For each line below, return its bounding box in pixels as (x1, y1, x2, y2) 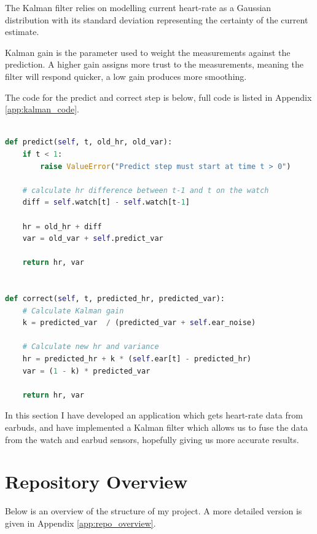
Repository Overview (5, 469, 188, 494)
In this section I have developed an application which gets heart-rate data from (5, 409, 303, 422)
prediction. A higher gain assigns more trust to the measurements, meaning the (5, 58, 303, 71)
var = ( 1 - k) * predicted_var (22, 366, 151, 375)
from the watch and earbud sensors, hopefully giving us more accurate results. (5, 433, 299, 446)
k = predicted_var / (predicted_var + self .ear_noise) (22, 318, 256, 328)
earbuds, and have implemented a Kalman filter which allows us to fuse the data (5, 421, 308, 433)
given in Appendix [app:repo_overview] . (5, 516, 156, 529)
